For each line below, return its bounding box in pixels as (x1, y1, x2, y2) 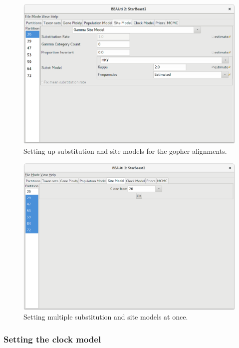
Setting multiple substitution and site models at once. (23, 312, 188, 322)
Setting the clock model (3, 333, 101, 345)
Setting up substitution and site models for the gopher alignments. (23, 145, 227, 156)
